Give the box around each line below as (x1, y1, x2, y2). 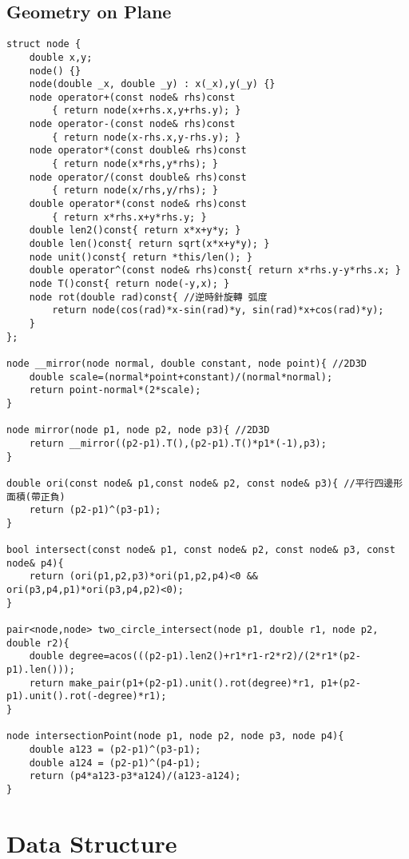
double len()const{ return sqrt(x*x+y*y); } (29, 238, 270, 250)
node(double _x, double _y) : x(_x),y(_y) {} (29, 78, 276, 90)
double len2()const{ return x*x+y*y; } (29, 225, 241, 237)
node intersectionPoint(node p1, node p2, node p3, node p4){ (6, 730, 344, 742)
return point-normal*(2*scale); (29, 384, 201, 396)
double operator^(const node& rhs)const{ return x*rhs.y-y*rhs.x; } (29, 264, 401, 276)
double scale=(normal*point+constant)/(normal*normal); (29, 371, 333, 383)
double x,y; (29, 51, 93, 63)
